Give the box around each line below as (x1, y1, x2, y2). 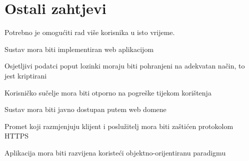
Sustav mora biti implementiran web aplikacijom (4, 43, 154, 54)
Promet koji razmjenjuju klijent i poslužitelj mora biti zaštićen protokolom (4, 120, 233, 131)
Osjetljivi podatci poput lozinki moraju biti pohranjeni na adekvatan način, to (4, 60, 245, 71)
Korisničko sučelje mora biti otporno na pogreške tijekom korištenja (4, 87, 211, 97)
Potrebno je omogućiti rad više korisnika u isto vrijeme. (4, 27, 175, 37)
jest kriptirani (4, 70, 47, 80)
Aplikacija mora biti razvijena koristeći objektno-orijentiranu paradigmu (4, 147, 226, 157)
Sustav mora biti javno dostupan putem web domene (4, 104, 166, 114)
